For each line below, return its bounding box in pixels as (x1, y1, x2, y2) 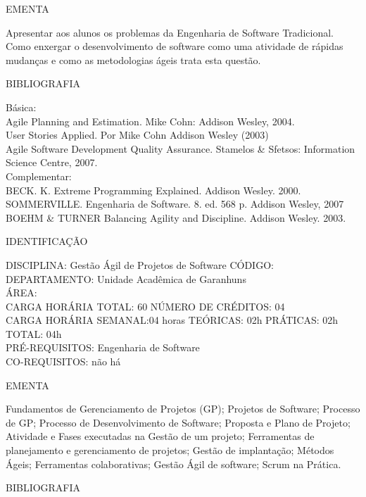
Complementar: (6, 168, 72, 183)
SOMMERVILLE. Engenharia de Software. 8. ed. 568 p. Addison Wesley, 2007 (6, 196, 344, 211)
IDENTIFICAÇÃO (6, 234, 88, 249)
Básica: (6, 99, 37, 114)
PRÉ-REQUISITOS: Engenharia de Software (6, 340, 200, 355)
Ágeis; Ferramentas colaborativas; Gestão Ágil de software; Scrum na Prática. (6, 456, 341, 471)
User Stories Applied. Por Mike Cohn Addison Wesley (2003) (6, 127, 269, 142)
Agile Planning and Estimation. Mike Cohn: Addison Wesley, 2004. (6, 113, 295, 128)
